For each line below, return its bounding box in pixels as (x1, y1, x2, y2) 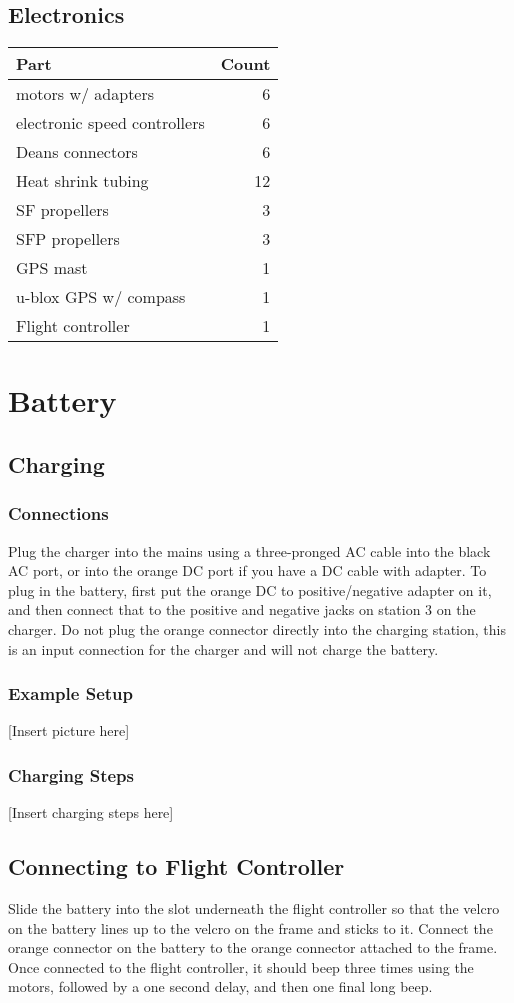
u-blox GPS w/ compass (16, 285, 186, 309)
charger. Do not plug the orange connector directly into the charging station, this (8, 618, 506, 639)
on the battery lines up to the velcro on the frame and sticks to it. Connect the (8, 917, 493, 938)
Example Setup (8, 681, 133, 706)
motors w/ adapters (16, 82, 155, 106)
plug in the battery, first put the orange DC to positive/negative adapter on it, (8, 579, 492, 600)
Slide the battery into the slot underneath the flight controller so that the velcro (8, 897, 500, 918)
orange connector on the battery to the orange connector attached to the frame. (8, 937, 498, 958)
